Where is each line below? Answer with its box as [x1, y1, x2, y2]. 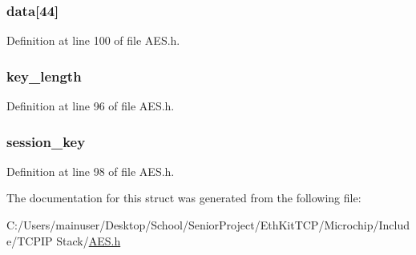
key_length [6, 66, 82, 86]
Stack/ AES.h [56, 232, 121, 249]
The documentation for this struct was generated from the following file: [6, 189, 361, 206]
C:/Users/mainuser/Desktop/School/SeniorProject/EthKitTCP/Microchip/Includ [6, 217, 410, 233]
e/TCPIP [6, 232, 53, 249]
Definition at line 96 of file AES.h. [6, 98, 175, 114]
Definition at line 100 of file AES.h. [6, 32, 180, 49]
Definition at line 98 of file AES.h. [6, 162, 175, 179]
